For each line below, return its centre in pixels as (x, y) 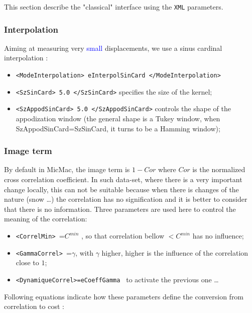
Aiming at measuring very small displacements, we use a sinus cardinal (113, 48)
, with (84, 252)
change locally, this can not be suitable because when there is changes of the (121, 189)
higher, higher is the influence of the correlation (175, 252)
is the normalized (219, 169)
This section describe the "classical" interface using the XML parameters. (114, 7)
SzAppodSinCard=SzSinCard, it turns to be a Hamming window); (118, 128)
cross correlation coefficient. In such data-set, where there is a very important (123, 179)
